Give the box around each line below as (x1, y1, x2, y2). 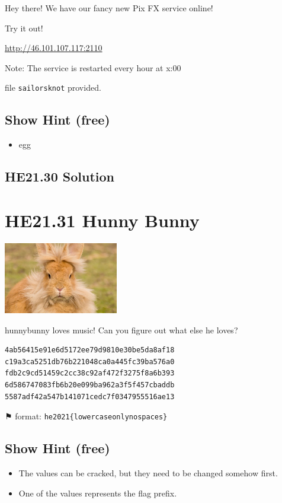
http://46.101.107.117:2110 (5, 42, 102, 54)
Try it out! (5, 21, 43, 34)
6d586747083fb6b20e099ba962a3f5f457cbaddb (5, 380, 175, 389)
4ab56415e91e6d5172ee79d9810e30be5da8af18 (5, 346, 175, 355)
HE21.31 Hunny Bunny (5, 208, 200, 232)
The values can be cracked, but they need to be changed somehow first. (18, 466, 278, 479)
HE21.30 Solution (5, 167, 115, 186)
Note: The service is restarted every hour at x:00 (5, 61, 181, 74)
